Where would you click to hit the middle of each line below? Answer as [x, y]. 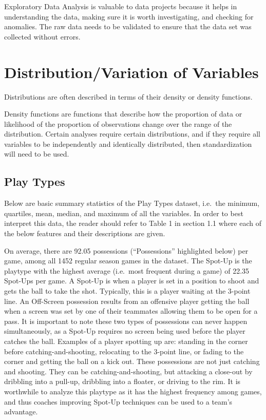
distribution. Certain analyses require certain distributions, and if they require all [132, 134]
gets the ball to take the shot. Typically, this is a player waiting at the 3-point [127, 291]
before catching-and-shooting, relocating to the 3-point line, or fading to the [124, 351]
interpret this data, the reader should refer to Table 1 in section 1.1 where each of [133, 223]
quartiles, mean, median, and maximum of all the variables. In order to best [124, 213]
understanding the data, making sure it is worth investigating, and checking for [129, 16]
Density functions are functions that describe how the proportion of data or [123, 114]
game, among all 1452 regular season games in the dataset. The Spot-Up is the [128, 261]
